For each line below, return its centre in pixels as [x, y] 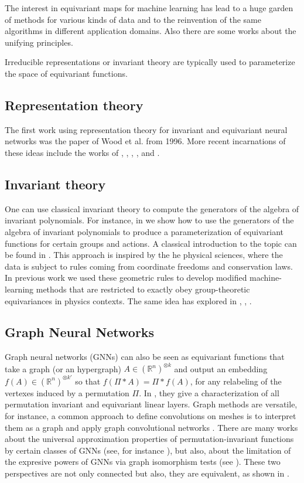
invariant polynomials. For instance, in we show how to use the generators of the [149, 220]
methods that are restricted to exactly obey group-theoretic [143, 289]
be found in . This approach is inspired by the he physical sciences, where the [144, 255]
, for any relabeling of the [236, 381]
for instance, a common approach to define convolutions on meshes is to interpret [151, 416]
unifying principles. [39, 42]
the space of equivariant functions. [66, 73]
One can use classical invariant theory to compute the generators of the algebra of [152, 208]
